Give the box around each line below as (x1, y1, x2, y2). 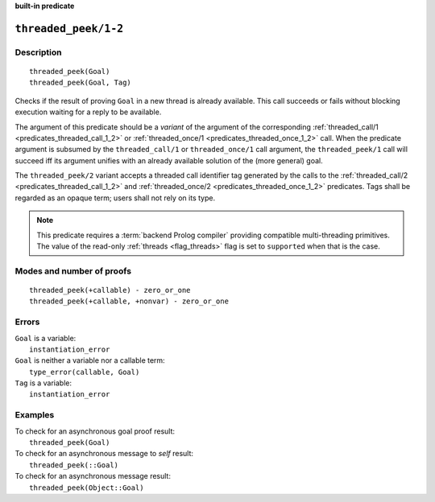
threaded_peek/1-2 (14, 22, 124, 35)
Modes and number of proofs (14, 265, 132, 277)
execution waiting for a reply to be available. (14, 107, 162, 117)
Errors (14, 316, 40, 327)
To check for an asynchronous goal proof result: (14, 426, 176, 436)
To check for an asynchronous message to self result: (14, 449, 193, 459)
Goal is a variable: (14, 333, 77, 343)
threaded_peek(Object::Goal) (29, 483, 144, 492)
